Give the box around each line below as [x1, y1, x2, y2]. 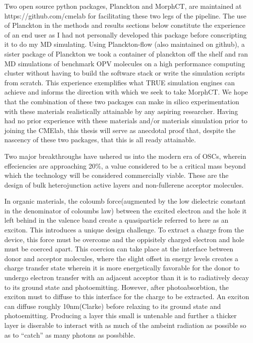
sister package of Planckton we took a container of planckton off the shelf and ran [4, 48, 248, 58]
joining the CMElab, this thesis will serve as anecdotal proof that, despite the [4, 125, 236, 135]
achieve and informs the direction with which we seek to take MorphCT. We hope [4, 87, 248, 97]
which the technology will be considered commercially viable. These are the [4, 170, 229, 180]
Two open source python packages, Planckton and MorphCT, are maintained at [4, 1, 242, 11]
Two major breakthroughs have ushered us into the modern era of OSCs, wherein [4, 151, 246, 161]
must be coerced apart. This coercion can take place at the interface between [4, 244, 234, 254]
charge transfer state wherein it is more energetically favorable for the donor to [4, 263, 240, 273]
